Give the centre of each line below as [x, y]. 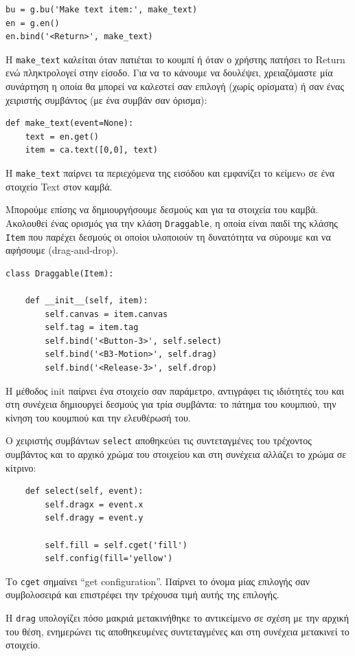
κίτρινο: [21, 467]
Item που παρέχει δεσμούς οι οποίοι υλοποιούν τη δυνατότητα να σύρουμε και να [168, 236]
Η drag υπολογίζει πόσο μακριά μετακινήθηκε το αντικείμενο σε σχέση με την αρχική [177, 617]
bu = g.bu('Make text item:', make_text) [102, 10]
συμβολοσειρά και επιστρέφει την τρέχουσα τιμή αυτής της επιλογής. [142, 594]
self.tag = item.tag [92, 328]
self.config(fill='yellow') [109, 559]
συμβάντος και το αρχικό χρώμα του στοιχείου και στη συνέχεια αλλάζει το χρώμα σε [176, 453]
